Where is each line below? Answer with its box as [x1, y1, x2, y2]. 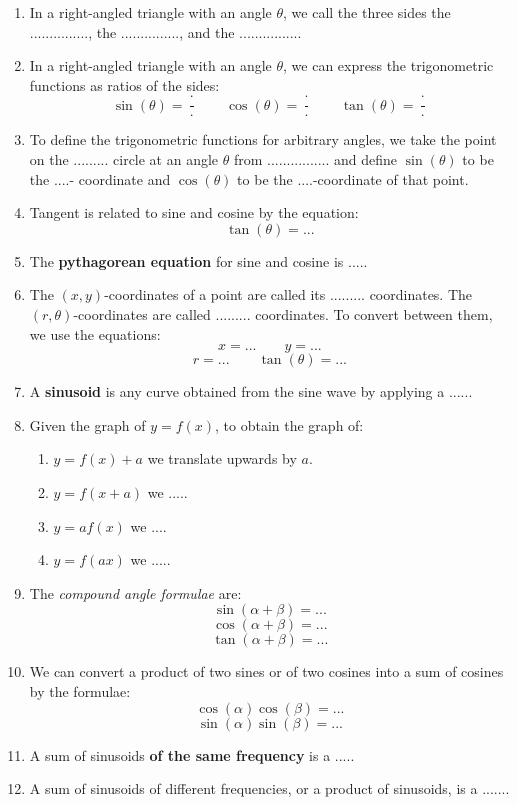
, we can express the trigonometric [283, 55, 494, 76]
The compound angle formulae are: [29, 582, 242, 603]
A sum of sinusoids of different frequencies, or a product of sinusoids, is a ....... [29, 778, 510, 799]
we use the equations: [29, 323, 161, 344]
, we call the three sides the [283, 2, 451, 22]
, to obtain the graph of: [215, 414, 364, 435]
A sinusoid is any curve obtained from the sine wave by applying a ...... [29, 381, 473, 402]
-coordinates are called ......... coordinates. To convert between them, [73, 304, 493, 324]
